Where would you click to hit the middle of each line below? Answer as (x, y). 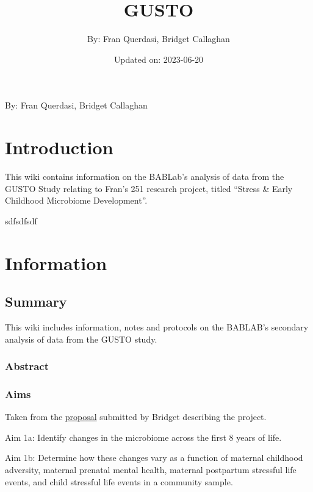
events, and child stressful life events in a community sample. (119, 481)
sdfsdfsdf (21, 220)
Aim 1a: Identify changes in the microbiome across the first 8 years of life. (143, 437)
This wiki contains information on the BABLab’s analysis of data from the (145, 176)
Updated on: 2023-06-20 (159, 59)
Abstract (27, 366)
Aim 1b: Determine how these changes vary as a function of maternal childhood (154, 458)
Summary (36, 301)
